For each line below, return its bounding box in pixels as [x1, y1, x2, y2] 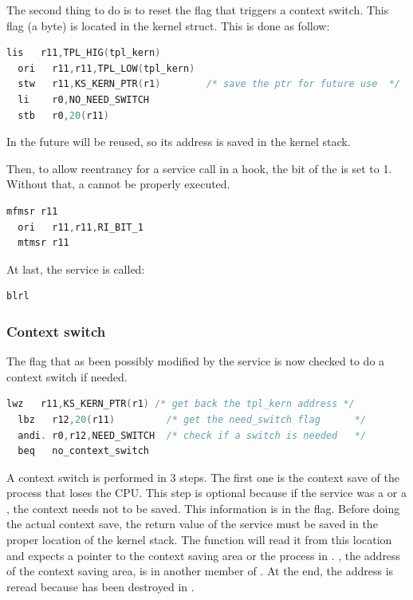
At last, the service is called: [6, 260, 145, 277]
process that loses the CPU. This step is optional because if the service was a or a [6, 484, 407, 501]
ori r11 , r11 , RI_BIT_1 [18, 221, 144, 233]
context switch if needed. [6, 368, 128, 385]
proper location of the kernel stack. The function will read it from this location [6, 531, 392, 548]
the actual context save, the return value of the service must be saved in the [6, 515, 378, 532]
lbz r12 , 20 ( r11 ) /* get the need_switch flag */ [18, 413, 367, 425]
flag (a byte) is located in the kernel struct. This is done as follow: [6, 17, 330, 34]
